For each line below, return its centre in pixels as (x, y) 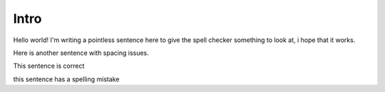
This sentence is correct (49, 66)
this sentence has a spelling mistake (66, 79)
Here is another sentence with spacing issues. (81, 53)
